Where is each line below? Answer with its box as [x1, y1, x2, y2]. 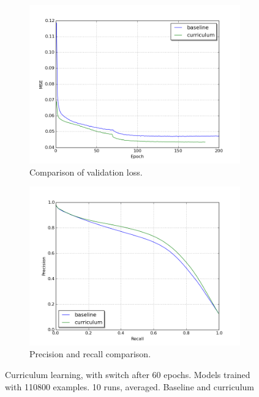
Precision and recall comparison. [29, 347, 151, 360]
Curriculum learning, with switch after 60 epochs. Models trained [5, 368, 250, 380]
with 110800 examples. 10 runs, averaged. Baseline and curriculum [5, 380, 254, 393]
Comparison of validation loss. [29, 165, 143, 178]
